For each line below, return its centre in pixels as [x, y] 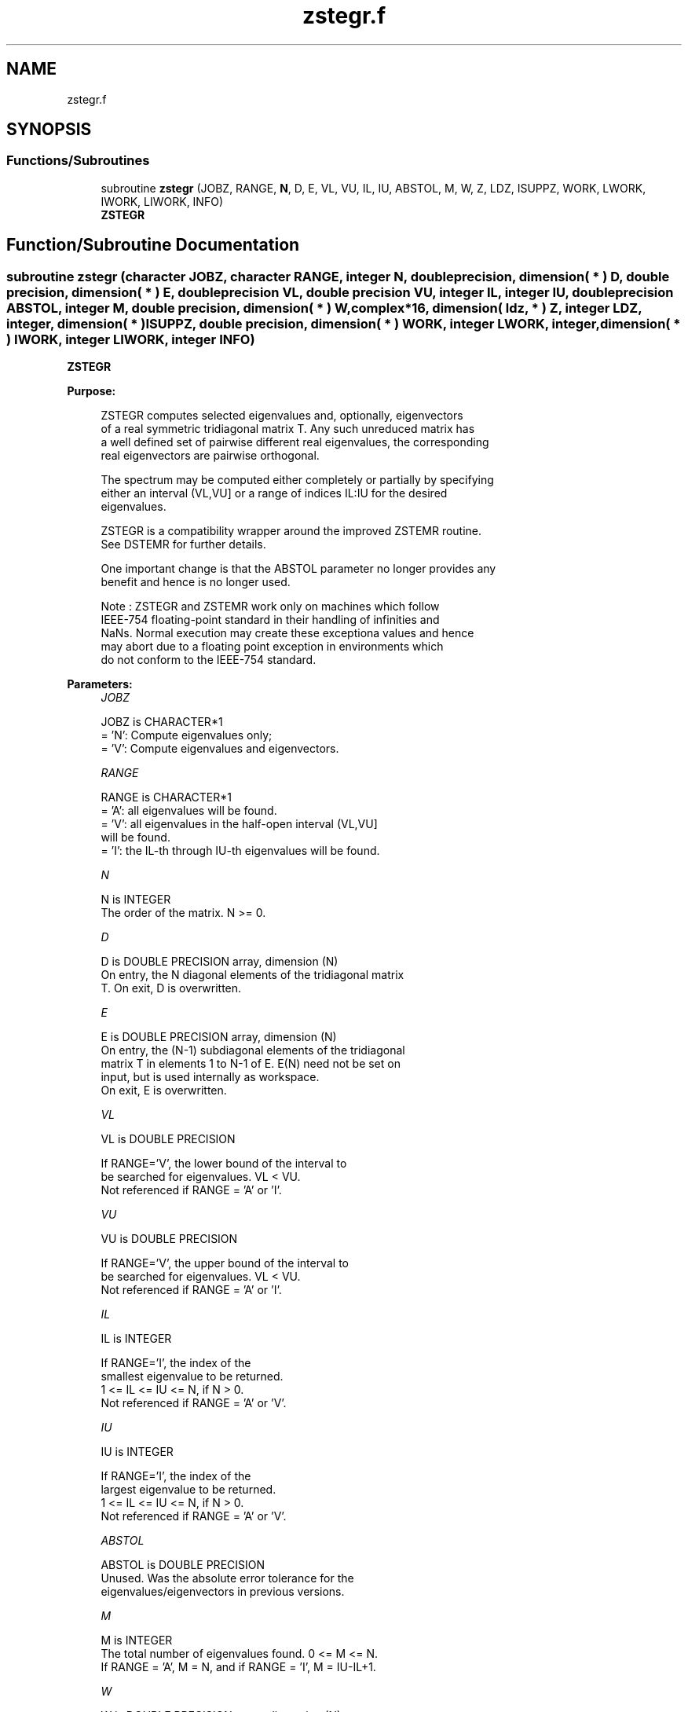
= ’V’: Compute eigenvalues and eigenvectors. [220, 749]
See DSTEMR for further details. [183, 544]
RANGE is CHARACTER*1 [167, 797]
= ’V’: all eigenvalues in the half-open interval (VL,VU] [239, 824]
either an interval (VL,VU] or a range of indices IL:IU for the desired [274, 493]
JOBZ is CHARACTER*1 [162, 722]
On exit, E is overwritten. [164, 1091]
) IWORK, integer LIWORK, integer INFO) [131, 339]
